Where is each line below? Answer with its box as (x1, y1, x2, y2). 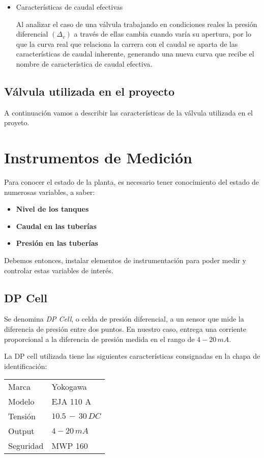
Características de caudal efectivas (16, 2, 123, 12)
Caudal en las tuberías (16, 220, 97, 231)
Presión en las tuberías (16, 238, 98, 248)
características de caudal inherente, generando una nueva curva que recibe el (16, 48, 254, 59)
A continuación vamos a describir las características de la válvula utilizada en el (4, 107, 253, 118)
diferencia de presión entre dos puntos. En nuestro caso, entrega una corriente (4, 324, 247, 334)
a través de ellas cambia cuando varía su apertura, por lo (74, 28, 251, 39)
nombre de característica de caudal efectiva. (16, 58, 153, 69)
